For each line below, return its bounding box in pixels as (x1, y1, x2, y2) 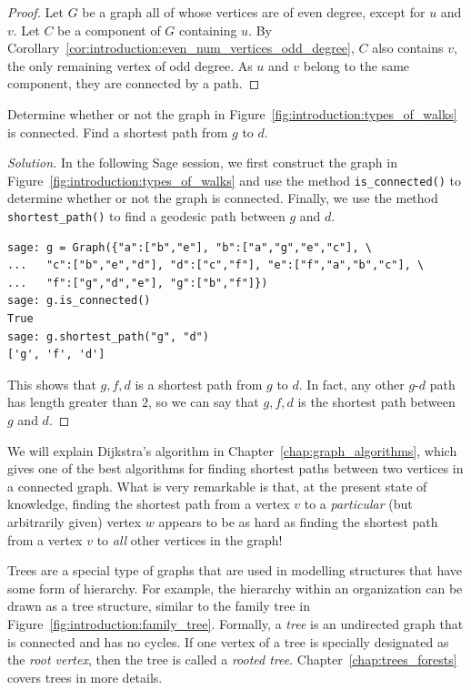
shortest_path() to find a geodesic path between (7, 207, 286, 225)
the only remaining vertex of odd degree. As (7, 56, 253, 75)
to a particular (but (304, 494, 413, 513)
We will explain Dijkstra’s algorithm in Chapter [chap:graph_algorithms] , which (7, 441, 457, 460)
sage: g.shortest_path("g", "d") (7, 330, 209, 343)
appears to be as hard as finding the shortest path (158, 512, 438, 531)
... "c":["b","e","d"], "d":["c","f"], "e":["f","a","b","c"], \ (7, 259, 425, 272)
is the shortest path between (297, 392, 456, 411)
